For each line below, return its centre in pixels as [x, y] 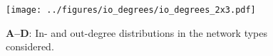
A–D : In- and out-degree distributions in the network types [136, 32]
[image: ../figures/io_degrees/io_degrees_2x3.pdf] [131, 10]
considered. [30, 46]
